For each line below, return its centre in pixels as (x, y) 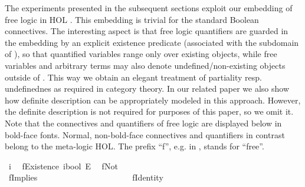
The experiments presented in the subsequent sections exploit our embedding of (149, 8)
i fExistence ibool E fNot (63, 166)
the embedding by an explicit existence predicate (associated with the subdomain (152, 42)
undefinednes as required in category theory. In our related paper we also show (147, 89)
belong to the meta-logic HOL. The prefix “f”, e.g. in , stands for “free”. (135, 146)
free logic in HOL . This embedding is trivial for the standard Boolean (132, 19)
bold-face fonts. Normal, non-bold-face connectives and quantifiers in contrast (145, 134)
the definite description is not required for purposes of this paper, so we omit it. (149, 111)
